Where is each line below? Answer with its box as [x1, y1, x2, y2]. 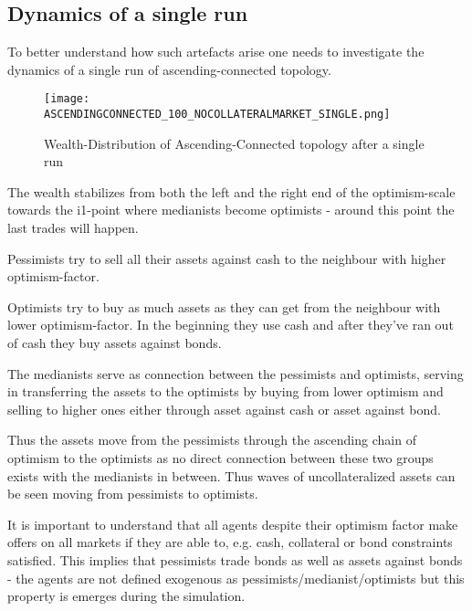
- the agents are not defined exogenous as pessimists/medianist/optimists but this [7, 568, 465, 587]
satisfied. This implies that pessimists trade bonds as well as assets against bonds [7, 550, 463, 569]
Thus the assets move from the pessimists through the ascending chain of [7, 430, 416, 449]
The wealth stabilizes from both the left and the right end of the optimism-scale [7, 182, 456, 201]
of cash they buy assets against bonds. [7, 333, 222, 353]
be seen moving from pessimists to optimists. [7, 484, 258, 503]
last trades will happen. [7, 218, 139, 237]
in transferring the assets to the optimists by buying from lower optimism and [7, 382, 444, 401]
